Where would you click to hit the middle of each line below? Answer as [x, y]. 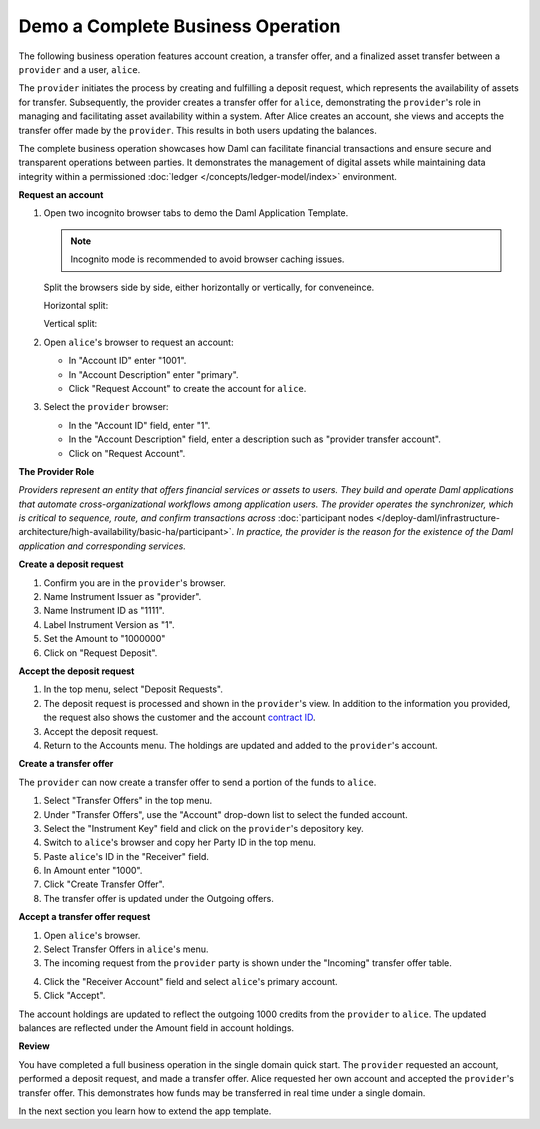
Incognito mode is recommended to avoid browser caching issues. [207, 259]
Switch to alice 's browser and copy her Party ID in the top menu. [180, 842]
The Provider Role [56, 471]
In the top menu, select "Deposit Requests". [133, 689]
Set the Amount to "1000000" [104, 639]
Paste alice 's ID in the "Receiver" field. [126, 856]
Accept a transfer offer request [84, 917]
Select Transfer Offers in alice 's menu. [126, 949]
